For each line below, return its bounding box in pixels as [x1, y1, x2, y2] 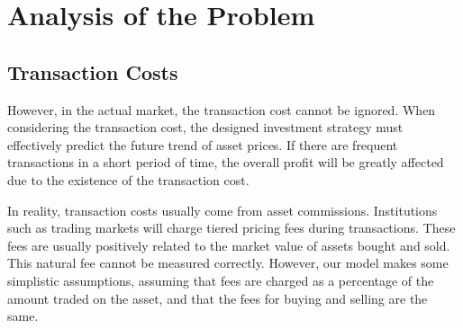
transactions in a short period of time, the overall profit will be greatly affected [7, 153, 444, 172]
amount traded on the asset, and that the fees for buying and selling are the [7, 288, 428, 307]
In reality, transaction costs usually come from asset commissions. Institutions [7, 200, 438, 219]
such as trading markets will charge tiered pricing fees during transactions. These [7, 218, 456, 237]
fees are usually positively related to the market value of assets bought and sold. [7, 235, 450, 254]
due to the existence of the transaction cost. [7, 170, 250, 189]
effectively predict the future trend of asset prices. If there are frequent [7, 135, 398, 154]
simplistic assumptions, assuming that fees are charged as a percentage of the [7, 270, 434, 289]
